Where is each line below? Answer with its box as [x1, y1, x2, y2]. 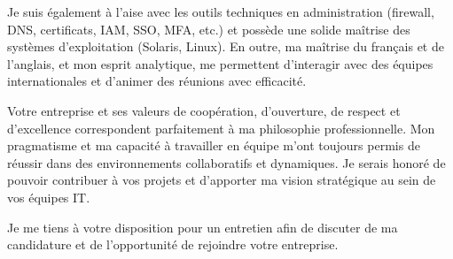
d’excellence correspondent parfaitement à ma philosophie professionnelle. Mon [7, 118, 435, 137]
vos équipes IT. [7, 187, 90, 206]
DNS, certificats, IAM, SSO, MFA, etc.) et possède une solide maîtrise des [7, 19, 410, 38]
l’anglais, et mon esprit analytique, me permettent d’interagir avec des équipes [7, 54, 433, 72]
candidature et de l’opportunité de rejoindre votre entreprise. [7, 235, 339, 254]
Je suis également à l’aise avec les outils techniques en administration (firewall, [7, 3, 434, 20]
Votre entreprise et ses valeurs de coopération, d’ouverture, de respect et [7, 101, 401, 119]
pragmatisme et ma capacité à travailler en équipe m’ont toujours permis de [7, 136, 420, 155]
